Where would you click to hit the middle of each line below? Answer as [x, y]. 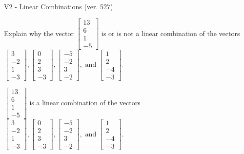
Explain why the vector [39, 33]
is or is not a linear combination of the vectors [171, 33]
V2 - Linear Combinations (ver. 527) [59, 6]
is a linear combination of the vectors [85, 102]
